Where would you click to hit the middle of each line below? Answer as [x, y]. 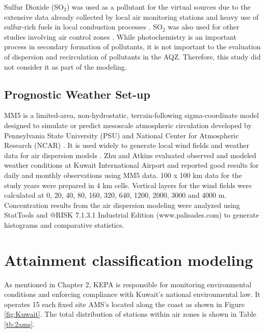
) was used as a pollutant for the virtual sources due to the [158, 7]
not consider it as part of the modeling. [65, 66]
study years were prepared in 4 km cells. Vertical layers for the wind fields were [128, 185]
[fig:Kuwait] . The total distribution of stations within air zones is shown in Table [130, 314]
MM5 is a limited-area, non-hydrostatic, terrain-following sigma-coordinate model [131, 115]
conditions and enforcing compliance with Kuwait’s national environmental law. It [132, 294]
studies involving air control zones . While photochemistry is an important [120, 36]
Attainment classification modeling [129, 260]
